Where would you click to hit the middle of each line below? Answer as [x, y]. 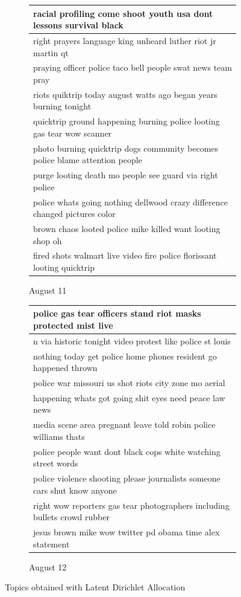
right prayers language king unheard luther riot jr [125, 40]
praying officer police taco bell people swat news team [133, 67]
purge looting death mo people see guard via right [126, 175]
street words [56, 463]
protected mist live [73, 325]
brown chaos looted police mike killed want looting [127, 228]
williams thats [59, 436]
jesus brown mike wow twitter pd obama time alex [127, 531]
